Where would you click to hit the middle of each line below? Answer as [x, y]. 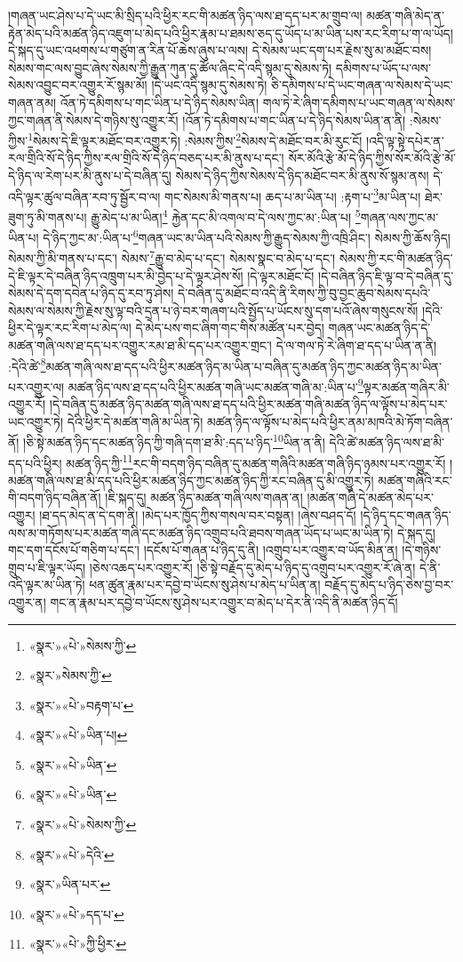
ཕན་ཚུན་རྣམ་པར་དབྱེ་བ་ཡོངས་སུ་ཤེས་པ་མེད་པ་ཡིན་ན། [205, 585]
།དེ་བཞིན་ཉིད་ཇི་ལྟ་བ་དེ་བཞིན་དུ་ [386, 275]
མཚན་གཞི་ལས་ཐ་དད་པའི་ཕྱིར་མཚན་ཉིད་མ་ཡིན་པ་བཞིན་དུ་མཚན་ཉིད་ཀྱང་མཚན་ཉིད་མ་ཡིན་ [244, 366]
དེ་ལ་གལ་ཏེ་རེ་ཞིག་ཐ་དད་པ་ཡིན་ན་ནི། [356, 345]
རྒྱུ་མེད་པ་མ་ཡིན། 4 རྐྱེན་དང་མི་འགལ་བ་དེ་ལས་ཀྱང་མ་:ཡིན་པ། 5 [226, 215]
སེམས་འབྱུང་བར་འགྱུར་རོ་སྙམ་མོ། [78, 85]
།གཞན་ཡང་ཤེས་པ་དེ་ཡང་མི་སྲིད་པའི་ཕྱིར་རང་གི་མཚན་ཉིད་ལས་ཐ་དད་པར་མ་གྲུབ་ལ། [185, 15]
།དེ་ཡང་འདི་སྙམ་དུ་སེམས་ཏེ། [209, 85]
